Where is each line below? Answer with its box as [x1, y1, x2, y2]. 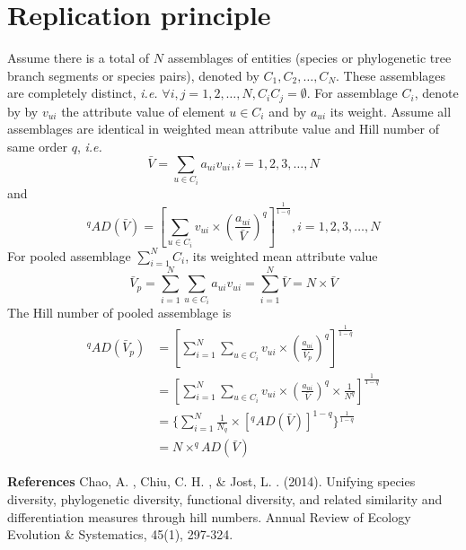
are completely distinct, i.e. [7, 83, 158, 102]
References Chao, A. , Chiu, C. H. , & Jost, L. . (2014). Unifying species [7, 472, 416, 491]
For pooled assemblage [7, 246, 131, 265]
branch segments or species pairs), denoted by [7, 65, 259, 84]
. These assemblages [336, 65, 446, 84]
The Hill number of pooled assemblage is [7, 303, 232, 322]
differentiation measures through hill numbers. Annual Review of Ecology [7, 507, 411, 526]
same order [7, 136, 68, 155]
